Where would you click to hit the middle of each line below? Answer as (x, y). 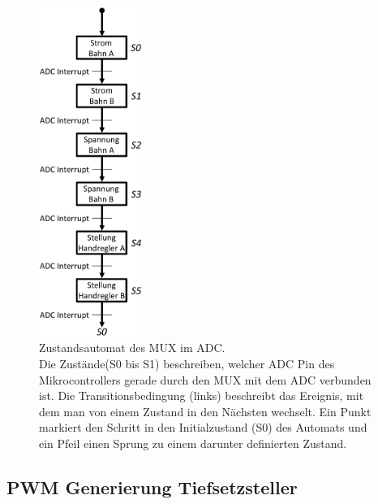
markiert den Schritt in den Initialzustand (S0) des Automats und (203, 427)
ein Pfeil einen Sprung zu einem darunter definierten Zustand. (193, 443)
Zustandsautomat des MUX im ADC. (132, 348)
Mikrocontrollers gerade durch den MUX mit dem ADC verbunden (205, 379)
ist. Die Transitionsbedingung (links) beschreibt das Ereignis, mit (202, 395)
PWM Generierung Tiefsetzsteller (152, 487)
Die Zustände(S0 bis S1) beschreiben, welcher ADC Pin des (187, 363)
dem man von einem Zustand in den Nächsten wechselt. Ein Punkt (205, 411)
